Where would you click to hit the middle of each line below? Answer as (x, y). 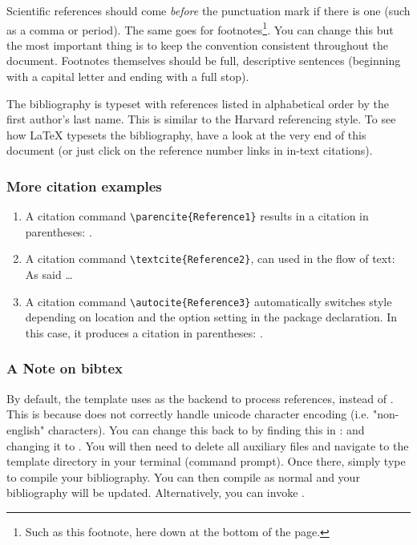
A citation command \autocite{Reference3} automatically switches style (208, 301)
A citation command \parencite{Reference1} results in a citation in (197, 216)
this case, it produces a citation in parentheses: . (144, 332)
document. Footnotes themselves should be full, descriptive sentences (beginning (204, 61)
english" (26, 429)
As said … (49, 275)
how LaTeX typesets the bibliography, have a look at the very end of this (186, 134)
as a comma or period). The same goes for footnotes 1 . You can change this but (200, 28)
